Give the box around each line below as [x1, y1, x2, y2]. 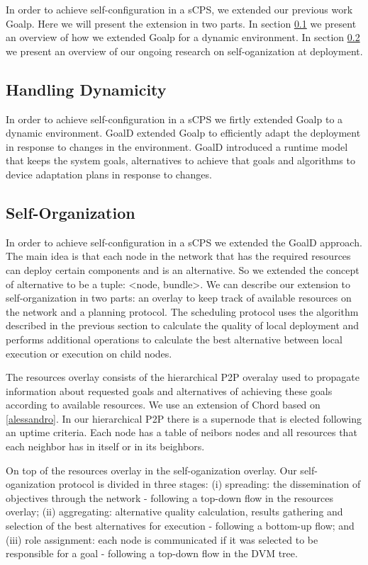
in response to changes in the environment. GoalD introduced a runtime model [6, 139, 348, 154]
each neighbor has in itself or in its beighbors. [6, 439, 205, 454]
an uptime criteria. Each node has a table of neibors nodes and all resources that [6, 425, 357, 440]
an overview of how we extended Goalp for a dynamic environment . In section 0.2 [6, 30, 360, 45]
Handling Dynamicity [6, 78, 167, 100]
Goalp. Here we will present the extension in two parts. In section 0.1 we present [6, 16, 357, 30]
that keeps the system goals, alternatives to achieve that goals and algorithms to [6, 153, 355, 168]
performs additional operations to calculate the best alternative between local [6, 331, 342, 346]
